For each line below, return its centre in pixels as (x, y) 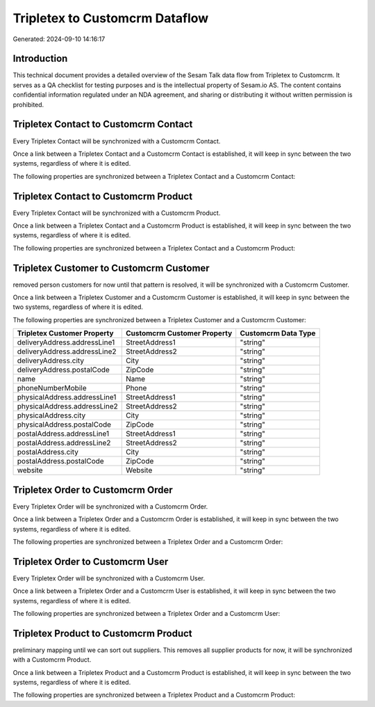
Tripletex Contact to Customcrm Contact (103, 124)
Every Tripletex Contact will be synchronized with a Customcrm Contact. (117, 141)
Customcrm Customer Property (179, 333)
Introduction (40, 59)
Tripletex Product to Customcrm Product (102, 633)
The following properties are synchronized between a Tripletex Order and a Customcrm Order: (148, 541)
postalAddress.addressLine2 (64, 443)
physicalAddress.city (51, 415)
